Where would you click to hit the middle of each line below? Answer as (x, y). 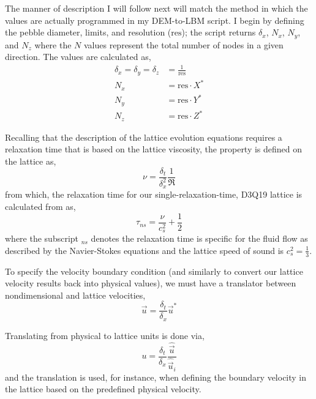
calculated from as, (40, 207)
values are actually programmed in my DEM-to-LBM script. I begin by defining (155, 20)
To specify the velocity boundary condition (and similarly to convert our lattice (154, 271)
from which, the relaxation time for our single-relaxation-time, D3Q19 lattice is (154, 194)
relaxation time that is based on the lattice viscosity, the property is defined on (154, 149)
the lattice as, (31, 161)
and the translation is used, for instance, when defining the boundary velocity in (156, 377)
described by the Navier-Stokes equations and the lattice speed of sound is (145, 250)
